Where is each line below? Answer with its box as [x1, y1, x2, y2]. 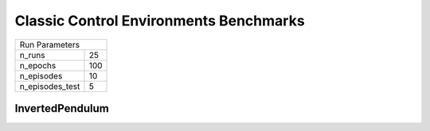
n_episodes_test [19, 80, 80, 91]
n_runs [19, 49, 45, 60]
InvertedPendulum [14, 102, 109, 115]
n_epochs [19, 60, 57, 71]
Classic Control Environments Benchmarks [14, 12, 306, 29]
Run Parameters [19, 39, 80, 50]
